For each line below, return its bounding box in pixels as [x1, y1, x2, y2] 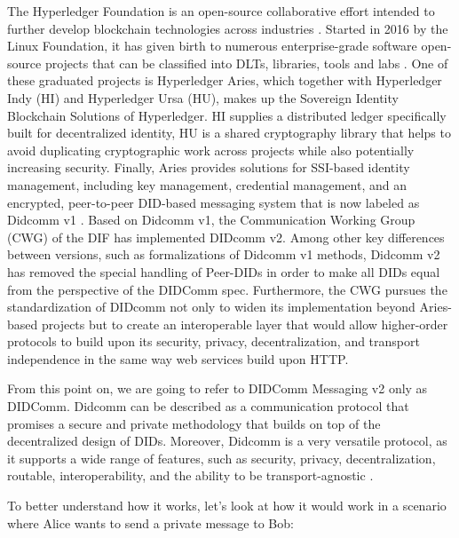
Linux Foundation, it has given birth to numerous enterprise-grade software [7, 36, 417, 55]
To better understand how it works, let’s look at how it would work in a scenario [7, 496, 447, 515]
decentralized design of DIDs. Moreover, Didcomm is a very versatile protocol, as [7, 431, 447, 450]
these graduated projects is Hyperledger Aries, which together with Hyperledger [7, 71, 442, 90]
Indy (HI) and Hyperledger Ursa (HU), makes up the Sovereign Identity [7, 88, 399, 107]
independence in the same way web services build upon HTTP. [7, 349, 349, 368]
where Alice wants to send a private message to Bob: [7, 513, 294, 532]
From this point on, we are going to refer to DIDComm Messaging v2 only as [7, 379, 428, 398]
